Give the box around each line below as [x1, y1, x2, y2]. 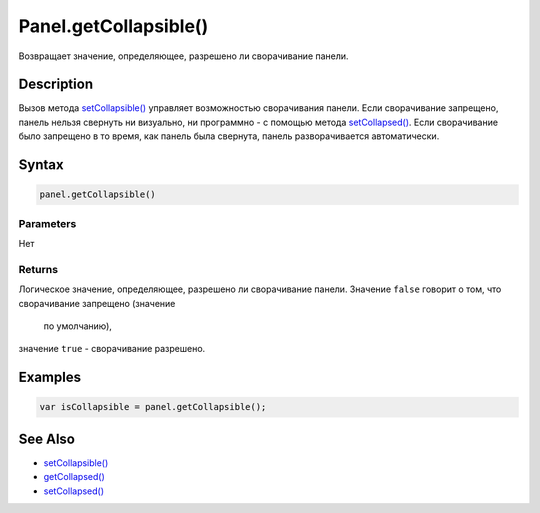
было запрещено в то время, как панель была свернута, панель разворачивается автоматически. [18, 130, 440, 142]
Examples [18, 369, 82, 386]
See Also [18, 430, 75, 447]
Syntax [18, 156, 64, 174]
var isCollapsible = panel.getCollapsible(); [39, 401, 267, 413]
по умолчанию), [43, 320, 112, 332]
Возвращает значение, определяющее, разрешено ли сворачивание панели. [18, 50, 349, 62]
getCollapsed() [43, 471, 105, 483]
